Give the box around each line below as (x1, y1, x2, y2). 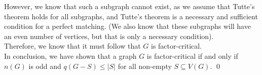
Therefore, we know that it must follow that (4, 41, 141, 51)
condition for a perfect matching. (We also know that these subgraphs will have (4, 21, 251, 31)
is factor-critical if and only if (146, 50, 238, 61)
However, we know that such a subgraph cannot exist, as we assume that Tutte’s (4, 1, 255, 11)
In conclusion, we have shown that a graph (4, 50, 137, 61)
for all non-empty (118, 60, 172, 71)
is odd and (28, 60, 61, 71)
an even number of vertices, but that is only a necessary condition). (4, 30, 214, 41)
